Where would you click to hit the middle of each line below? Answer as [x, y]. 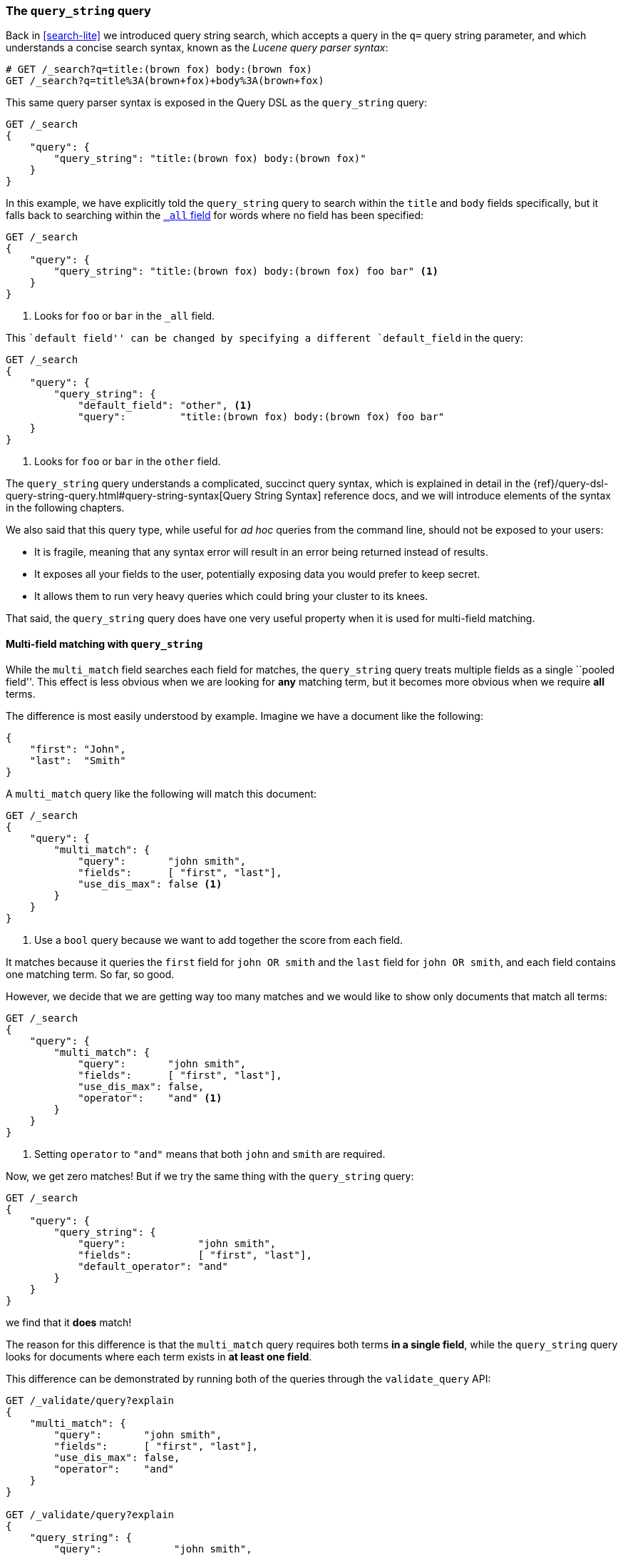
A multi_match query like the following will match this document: [161, 793]
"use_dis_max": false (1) [150, 884]
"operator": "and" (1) [150, 1098]
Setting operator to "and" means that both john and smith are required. [210, 1154]
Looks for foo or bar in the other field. [128, 462]
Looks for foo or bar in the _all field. [125, 316]
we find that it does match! [69, 1322]
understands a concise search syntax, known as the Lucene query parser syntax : [197, 48]
